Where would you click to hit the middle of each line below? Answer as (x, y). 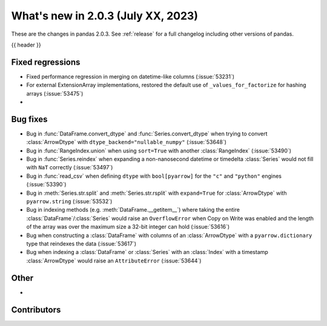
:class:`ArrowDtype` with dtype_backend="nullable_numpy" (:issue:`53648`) (127, 142)
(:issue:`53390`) (46, 184)
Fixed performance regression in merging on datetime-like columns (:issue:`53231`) (130, 76)
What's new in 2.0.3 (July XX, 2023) (104, 16)
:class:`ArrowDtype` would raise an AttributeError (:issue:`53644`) (114, 261)
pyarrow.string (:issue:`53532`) (69, 201)
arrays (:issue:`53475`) (55, 93)
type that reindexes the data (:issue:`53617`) (81, 244)
